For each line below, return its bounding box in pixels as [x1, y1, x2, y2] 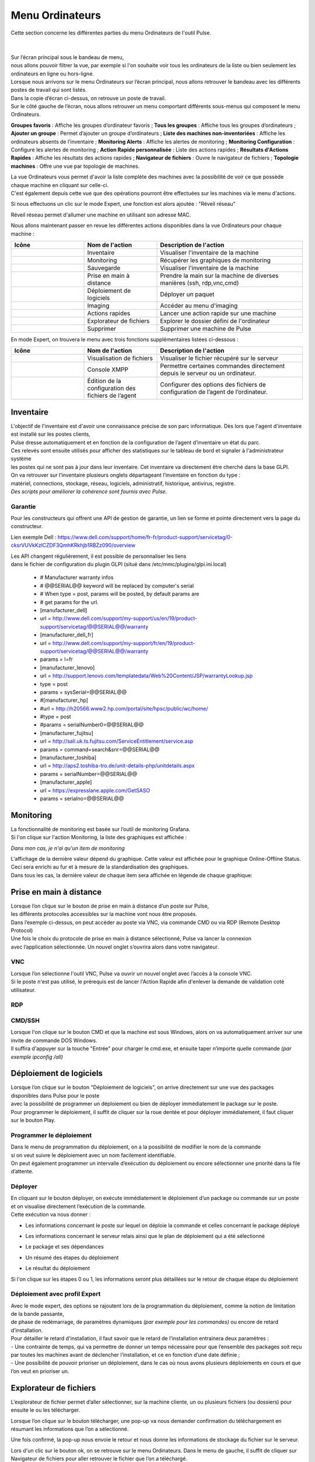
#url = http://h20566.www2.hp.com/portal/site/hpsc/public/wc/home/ [40, 705, 208, 712]
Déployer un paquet [160, 290, 215, 298]
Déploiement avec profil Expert [10, 1290, 101, 1298]
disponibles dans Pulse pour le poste [10, 1092, 100, 1099]
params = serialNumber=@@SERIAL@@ [40, 770, 138, 777]
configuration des [87, 384, 136, 392]
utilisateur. [10, 986, 36, 994]
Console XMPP [87, 365, 128, 374]
